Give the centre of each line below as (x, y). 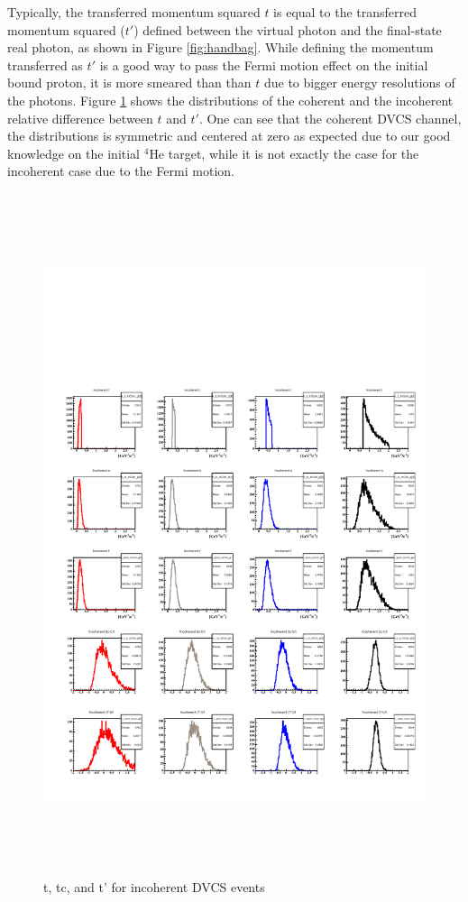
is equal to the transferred (345, 12)
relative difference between (80, 118)
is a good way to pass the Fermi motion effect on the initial (264, 64)
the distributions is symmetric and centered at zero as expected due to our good (229, 136)
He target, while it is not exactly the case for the (284, 153)
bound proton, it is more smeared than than (129, 83)
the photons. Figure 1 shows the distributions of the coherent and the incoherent (230, 100)
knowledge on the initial (74, 153)
